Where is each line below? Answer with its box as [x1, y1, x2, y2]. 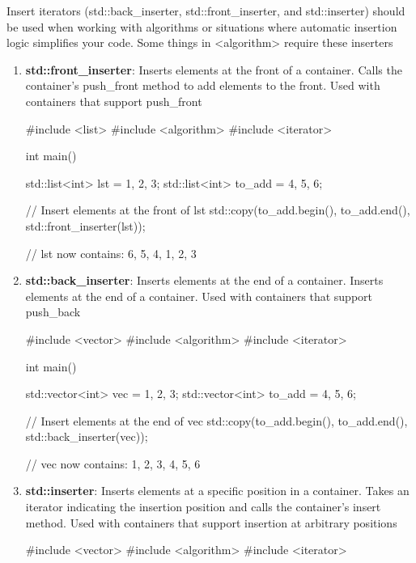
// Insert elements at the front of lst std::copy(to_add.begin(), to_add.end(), [25, 201, 410, 218]
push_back [25, 303, 81, 320]
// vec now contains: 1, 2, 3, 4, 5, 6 [25, 455, 201, 472]
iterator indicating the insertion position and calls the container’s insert [25, 498, 381, 515]
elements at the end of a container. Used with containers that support [25, 287, 372, 304]
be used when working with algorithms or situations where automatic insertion [6, 18, 397, 35]
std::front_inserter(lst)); [25, 217, 146, 234]
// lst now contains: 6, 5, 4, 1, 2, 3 [25, 244, 197, 261]
